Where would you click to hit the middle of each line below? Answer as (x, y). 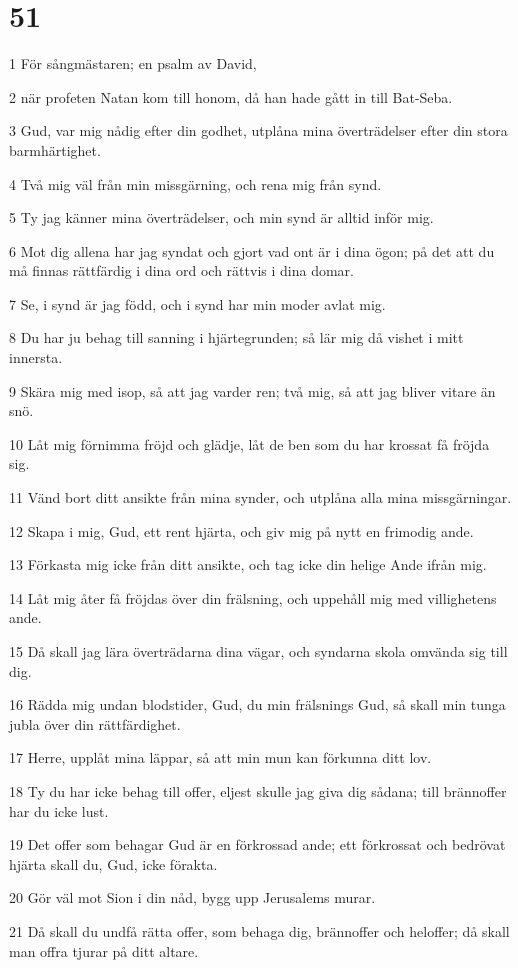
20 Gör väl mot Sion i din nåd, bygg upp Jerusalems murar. (192, 897)
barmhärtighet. (55, 149)
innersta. (36, 357)
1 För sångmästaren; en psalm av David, (133, 63)
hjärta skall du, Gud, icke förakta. (113, 863)
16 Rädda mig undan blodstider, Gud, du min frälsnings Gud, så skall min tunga (257, 704)
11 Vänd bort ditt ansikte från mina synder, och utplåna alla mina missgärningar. (260, 497)
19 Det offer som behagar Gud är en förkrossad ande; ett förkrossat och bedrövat (257, 844)
